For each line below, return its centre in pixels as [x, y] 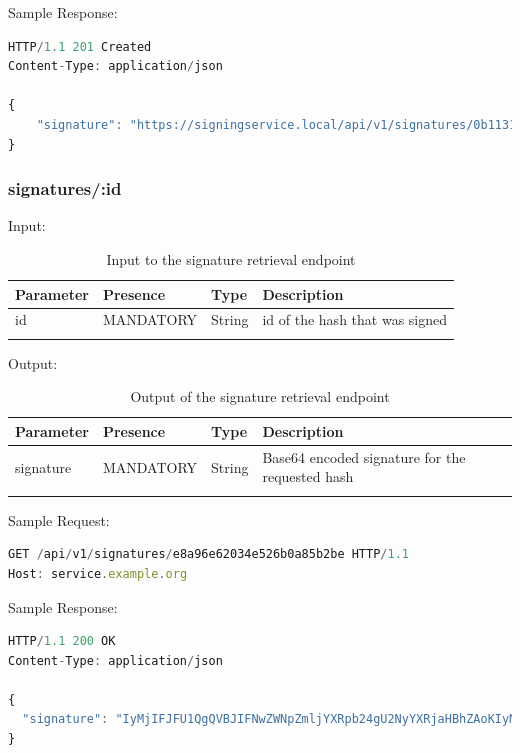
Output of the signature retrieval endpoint [260, 396]
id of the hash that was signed [354, 319]
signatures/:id [65, 188]
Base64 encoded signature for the [364, 456]
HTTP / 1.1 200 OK [62, 641]
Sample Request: [59, 519]
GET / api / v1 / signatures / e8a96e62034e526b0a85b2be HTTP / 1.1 [208, 554]
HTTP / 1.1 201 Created [80, 46]
